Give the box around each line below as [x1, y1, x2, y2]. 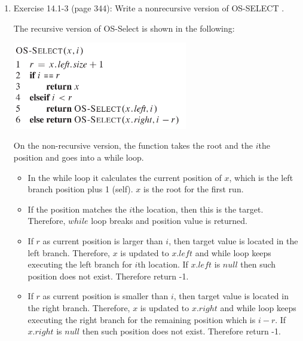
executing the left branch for [27, 258, 132, 271]
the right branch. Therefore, [27, 301, 130, 314]
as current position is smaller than [42, 290, 169, 302]
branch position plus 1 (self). [27, 183, 133, 195]
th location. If [137, 258, 188, 271]
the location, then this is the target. [132, 202, 264, 215]
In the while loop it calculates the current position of [27, 171, 222, 183]
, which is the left [229, 171, 293, 183]
